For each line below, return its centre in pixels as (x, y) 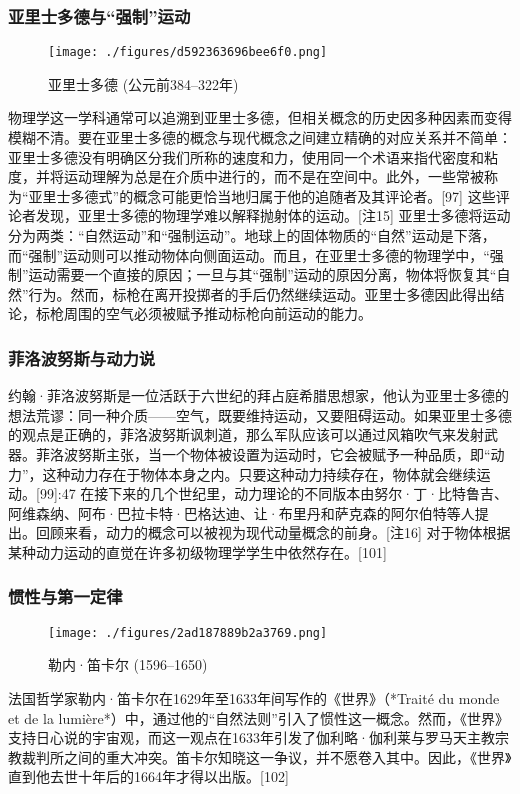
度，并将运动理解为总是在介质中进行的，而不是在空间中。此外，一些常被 (246, 176)
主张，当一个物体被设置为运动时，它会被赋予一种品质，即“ (298, 454)
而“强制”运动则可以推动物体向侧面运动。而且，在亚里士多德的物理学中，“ (249, 254)
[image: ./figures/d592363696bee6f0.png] (188, 52)
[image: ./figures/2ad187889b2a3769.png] (188, 632)
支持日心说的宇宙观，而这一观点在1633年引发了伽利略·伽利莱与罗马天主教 (251, 737)
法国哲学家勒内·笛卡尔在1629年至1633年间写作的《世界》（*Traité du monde (254, 698)
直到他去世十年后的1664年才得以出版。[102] (148, 776)
